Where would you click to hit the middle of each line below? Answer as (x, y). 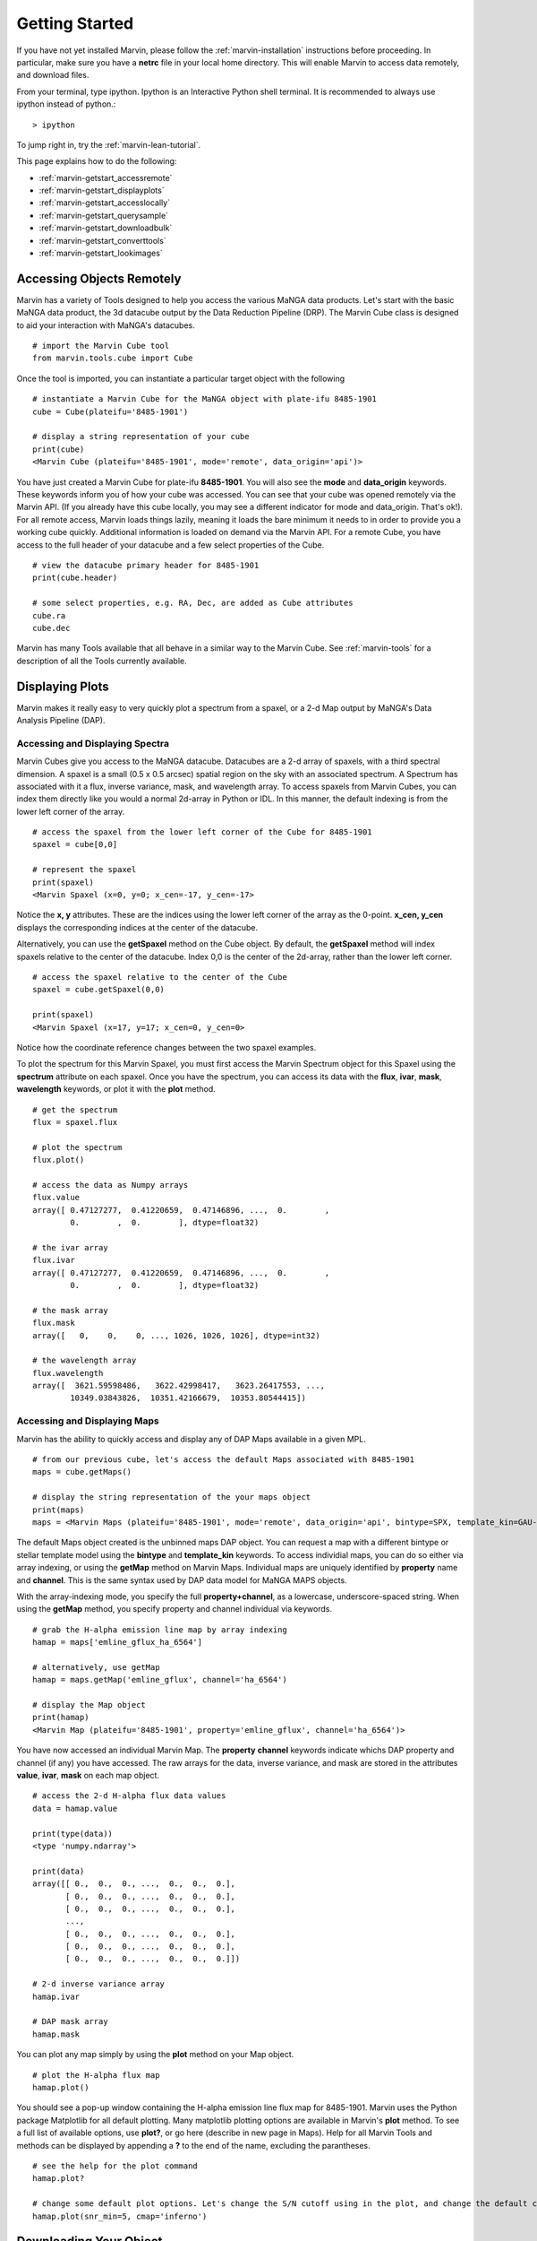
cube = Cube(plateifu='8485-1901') (111, 411)
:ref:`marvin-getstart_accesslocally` (104, 203)
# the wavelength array (85, 1361)
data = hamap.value (75, 1808)
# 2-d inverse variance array (99, 1984)
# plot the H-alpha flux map (96, 2075)
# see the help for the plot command (115, 2166)
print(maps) (59, 1510)
